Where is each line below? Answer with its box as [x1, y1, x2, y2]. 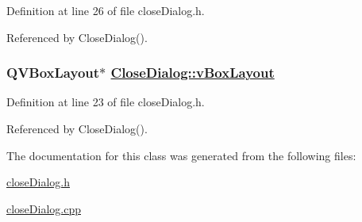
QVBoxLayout [6, 63, 100, 82]
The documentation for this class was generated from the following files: [6, 147, 356, 163]
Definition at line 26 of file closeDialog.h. [6, 2, 205, 18]
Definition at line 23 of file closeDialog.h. [6, 94, 205, 110]
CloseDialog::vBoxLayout [110, 63, 275, 82]
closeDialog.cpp [6, 200, 81, 216]
